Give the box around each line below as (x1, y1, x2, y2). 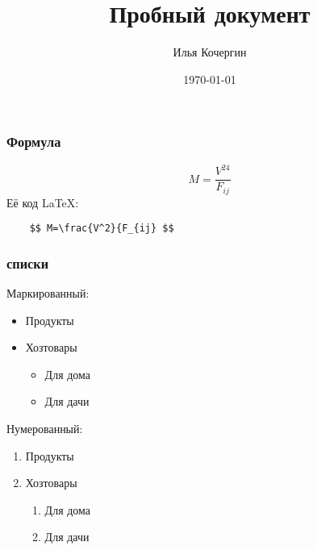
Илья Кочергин (173, 44, 247, 60)
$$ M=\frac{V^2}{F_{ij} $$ (29, 223, 174, 235)
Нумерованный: (6, 420, 83, 437)
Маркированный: (6, 285, 90, 302)
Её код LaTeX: (6, 194, 79, 210)
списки (6, 252, 49, 273)
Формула (6, 131, 61, 152)
